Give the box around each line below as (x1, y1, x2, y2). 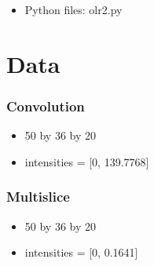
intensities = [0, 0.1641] (24, 244, 138, 261)
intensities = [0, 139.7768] (24, 153, 149, 169)
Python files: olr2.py (24, 2, 123, 17)
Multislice (6, 187, 70, 206)
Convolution (6, 96, 85, 115)
